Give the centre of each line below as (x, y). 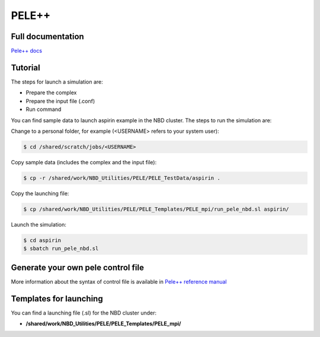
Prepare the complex (51, 93)
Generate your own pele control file (78, 267)
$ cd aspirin (42, 240)
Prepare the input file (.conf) (60, 101)
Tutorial (26, 67)
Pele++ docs (27, 51)
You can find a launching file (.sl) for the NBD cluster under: (84, 313)
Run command (44, 109)
